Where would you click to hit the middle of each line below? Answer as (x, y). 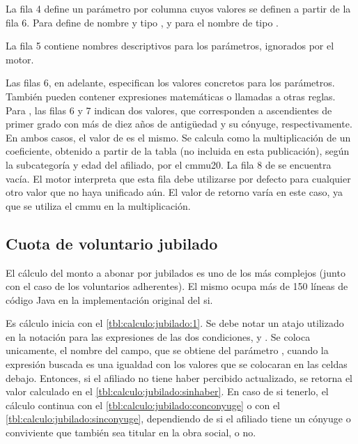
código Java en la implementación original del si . (109, 299)
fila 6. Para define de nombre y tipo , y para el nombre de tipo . (142, 22)
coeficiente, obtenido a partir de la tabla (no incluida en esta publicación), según (178, 151)
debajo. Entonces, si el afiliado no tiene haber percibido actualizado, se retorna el (179, 377)
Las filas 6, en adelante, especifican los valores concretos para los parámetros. (170, 83)
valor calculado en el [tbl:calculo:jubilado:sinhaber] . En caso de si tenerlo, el (167, 391)
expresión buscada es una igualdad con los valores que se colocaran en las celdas (177, 364)
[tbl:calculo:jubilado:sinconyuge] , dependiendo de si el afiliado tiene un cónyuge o (178, 419)
